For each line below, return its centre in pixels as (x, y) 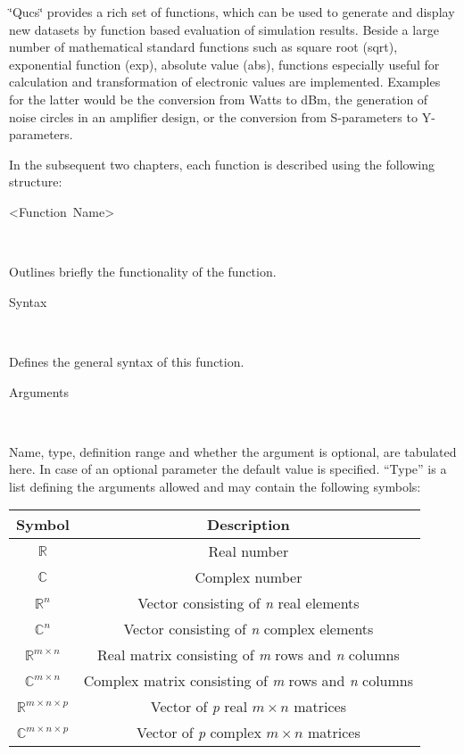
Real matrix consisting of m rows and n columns (249, 655)
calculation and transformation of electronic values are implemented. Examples (225, 82)
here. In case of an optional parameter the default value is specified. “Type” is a (228, 469)
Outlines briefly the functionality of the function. (143, 272)
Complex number (249, 577)
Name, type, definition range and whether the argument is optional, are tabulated (233, 451)
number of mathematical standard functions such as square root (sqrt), (203, 47)
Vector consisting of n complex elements (249, 629)
